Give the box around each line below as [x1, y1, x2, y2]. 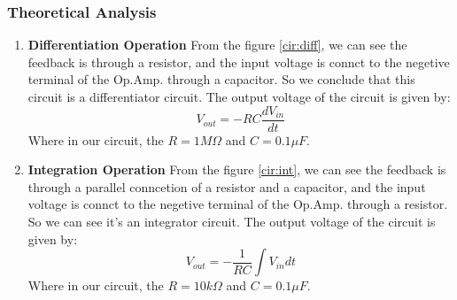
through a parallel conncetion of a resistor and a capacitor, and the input [27, 177, 426, 196]
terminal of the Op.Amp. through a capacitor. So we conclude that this [27, 70, 415, 88]
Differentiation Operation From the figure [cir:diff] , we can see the [27, 35, 407, 54]
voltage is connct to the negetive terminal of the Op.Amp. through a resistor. [27, 195, 448, 213]
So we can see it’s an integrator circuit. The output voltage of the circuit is [27, 212, 436, 231]
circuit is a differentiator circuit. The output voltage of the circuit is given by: [27, 88, 451, 105]
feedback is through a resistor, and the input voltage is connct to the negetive [27, 52, 450, 71]
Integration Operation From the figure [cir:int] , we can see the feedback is [27, 160, 446, 179]
